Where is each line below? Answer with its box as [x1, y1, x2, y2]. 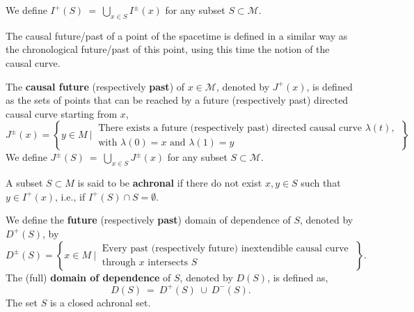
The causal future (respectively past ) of [6, 79, 185, 93]
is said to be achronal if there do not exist [77, 175, 262, 190]
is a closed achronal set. [49, 295, 151, 309]
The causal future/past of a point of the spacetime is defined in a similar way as [6, 28, 348, 42]
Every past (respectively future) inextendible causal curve [102, 244, 349, 254]
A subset [6, 175, 43, 190]
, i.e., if [55, 189, 86, 203]
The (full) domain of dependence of [6, 270, 171, 284]
